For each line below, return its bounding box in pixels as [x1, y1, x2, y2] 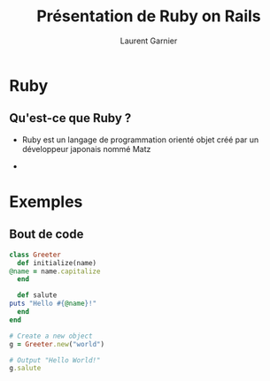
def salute [17, 291, 58, 300]
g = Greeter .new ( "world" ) [9, 339, 104, 348]
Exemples [9, 192, 83, 211]
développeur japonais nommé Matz [21, 143, 151, 154]
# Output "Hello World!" [9, 355, 101, 364]
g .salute [9, 364, 42, 373]
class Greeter [9, 250, 62, 259]
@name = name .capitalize [9, 267, 101, 276]
